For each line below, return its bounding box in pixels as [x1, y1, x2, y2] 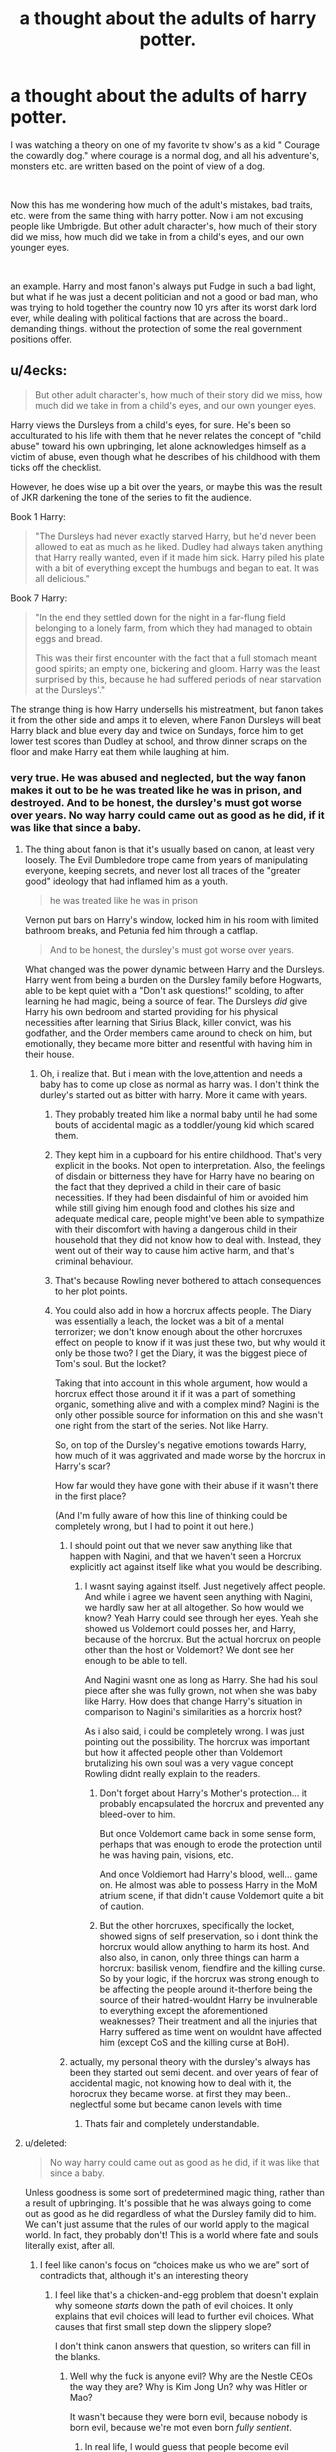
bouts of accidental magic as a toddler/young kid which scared [54, 1119, 315, 1131]
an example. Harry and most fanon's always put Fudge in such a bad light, [10, 280, 317, 292]
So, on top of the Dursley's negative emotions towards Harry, [54, 1439, 307, 1451]
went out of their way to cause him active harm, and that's [54, 1245, 295, 1257]
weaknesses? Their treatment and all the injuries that [99, 2015, 318, 2027]
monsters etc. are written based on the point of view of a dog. [10, 160, 266, 172]
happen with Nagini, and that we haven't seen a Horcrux [69, 1550, 302, 1562]
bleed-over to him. [99, 1808, 176, 1821]
